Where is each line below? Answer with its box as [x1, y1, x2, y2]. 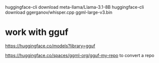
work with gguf [5, 27, 69, 38]
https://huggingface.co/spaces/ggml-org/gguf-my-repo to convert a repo [5, 52, 155, 58]
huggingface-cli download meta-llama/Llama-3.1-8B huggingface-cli [5, 4, 144, 10]
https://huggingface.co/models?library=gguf [5, 43, 95, 49]
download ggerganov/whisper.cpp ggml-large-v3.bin [5, 9, 113, 15]
